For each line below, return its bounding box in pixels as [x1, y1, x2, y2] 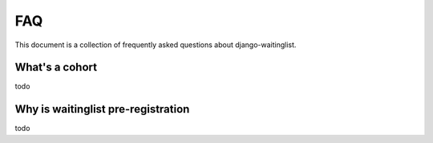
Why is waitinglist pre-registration [14, 102, 190, 116]
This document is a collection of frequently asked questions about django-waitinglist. [14, 40, 297, 50]
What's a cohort [14, 61, 98, 74]
